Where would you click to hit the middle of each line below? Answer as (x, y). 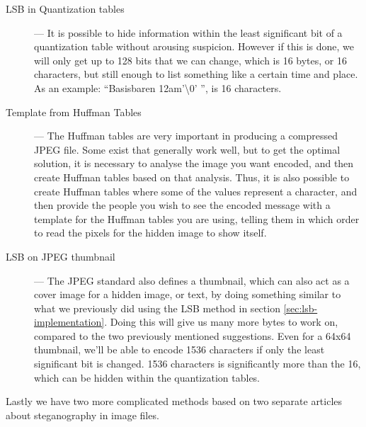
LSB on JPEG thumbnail (61, 256)
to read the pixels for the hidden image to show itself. (150, 233)
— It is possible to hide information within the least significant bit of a (188, 32)
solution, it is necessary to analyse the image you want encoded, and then (194, 163)
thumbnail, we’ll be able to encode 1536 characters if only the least (179, 349)
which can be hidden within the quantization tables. (147, 377)
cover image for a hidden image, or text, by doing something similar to (188, 294)
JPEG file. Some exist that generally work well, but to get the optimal (187, 149)
